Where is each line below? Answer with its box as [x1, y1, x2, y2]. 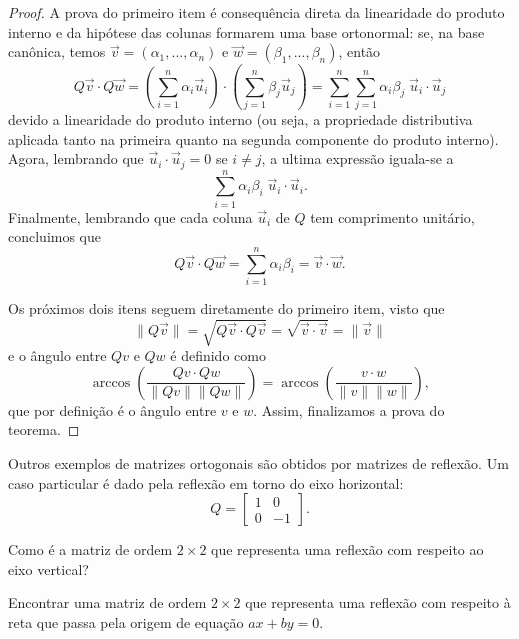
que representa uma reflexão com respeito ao [211, 539, 484, 560]
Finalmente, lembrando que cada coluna [8, 206, 253, 227]
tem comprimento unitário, [310, 206, 475, 227]
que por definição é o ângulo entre [8, 399, 217, 420]
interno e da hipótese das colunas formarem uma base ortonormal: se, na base [8, 21, 485, 42]
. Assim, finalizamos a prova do [253, 399, 445, 420]
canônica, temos [8, 41, 106, 62]
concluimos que [8, 226, 102, 247]
